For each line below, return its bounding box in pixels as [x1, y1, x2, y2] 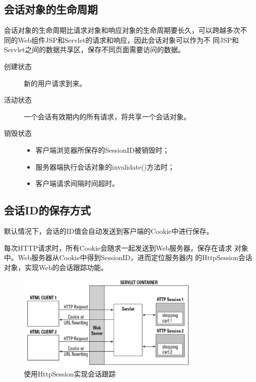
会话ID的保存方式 [4, 202, 91, 218]
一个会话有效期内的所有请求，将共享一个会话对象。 [24, 111, 191, 121]
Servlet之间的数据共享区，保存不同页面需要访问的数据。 [4, 44, 185, 55]
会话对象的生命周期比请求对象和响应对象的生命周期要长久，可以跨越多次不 [4, 25, 247, 35]
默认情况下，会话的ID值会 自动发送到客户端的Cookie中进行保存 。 [4, 225, 213, 236]
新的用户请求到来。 [24, 78, 86, 88]
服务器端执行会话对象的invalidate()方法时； [35, 161, 175, 172]
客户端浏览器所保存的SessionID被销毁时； [35, 144, 170, 155]
